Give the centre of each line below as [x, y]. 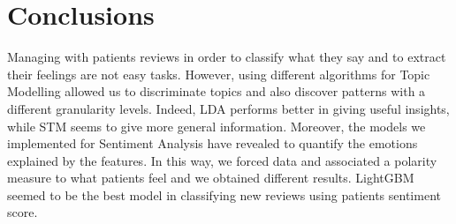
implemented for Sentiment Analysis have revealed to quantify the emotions [213, 143]
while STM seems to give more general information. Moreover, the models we [217, 126]
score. [23, 212]
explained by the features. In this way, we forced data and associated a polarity [222, 160]
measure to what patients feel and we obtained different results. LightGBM [211, 178]
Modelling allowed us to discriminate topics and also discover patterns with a [217, 91]
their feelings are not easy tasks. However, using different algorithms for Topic [219, 74]
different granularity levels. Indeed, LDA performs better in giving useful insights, [228, 108]
